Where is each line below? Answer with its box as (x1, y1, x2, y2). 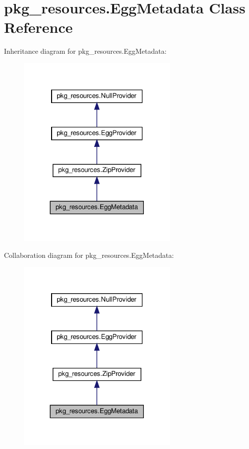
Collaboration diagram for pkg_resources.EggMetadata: (4, 249, 174, 260)
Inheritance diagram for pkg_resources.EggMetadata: (4, 46, 167, 56)
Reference (4, 17, 73, 37)
